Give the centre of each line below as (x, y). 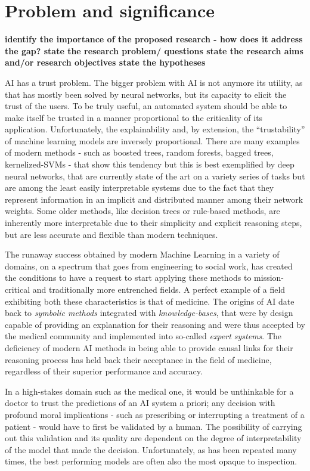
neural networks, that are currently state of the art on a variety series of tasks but (155, 176)
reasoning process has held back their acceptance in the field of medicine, (138, 359)
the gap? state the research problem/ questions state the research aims (154, 50)
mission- (269, 278)
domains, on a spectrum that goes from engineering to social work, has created (149, 266)
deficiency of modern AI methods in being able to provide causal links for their (149, 347)
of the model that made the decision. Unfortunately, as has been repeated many (151, 449)
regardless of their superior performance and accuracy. (104, 371)
